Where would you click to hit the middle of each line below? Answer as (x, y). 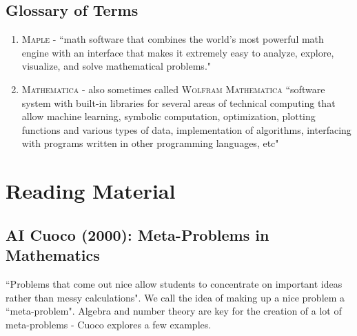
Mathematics (53, 255)
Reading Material (91, 191)
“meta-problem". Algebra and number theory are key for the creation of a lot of (174, 311)
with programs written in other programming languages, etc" (150, 143)
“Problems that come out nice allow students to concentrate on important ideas (174, 283)
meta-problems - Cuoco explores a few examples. (109, 324)
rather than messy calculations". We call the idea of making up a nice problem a (175, 297)
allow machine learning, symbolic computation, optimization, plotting (169, 116)
